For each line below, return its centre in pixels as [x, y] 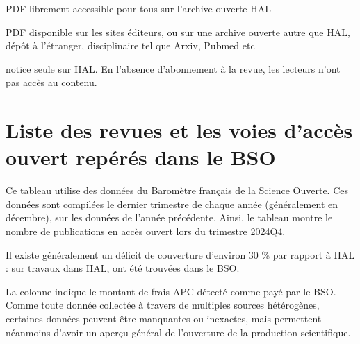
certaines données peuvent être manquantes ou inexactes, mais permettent [164, 319]
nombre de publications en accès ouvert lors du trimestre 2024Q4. [146, 231]
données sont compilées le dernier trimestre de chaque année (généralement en [172, 204]
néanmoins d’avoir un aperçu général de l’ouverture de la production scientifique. [178, 332]
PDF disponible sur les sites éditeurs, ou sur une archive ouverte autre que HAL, [178, 32]
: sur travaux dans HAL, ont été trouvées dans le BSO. [123, 268]
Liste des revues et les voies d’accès [179, 130]
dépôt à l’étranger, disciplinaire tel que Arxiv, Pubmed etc [130, 45]
